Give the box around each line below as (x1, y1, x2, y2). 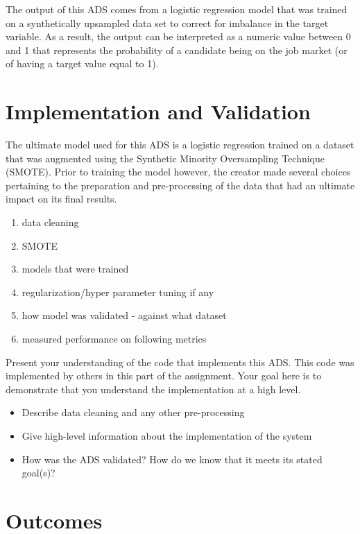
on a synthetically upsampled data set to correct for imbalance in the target (6, 15, 329, 30)
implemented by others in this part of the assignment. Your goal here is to (6, 368, 322, 383)
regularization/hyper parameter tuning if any (22, 284, 214, 299)
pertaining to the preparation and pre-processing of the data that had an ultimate (6, 178, 355, 192)
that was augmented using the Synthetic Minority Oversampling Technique (6, 150, 325, 165)
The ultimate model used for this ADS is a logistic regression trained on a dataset (6, 137, 354, 152)
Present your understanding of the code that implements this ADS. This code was (6, 354, 354, 369)
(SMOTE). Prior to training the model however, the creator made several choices (6, 164, 351, 179)
